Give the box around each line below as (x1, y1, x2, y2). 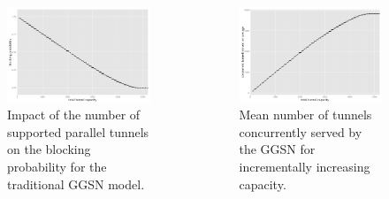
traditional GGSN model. (7, 174, 145, 193)
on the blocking (7, 140, 91, 158)
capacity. (239, 174, 286, 193)
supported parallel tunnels (7, 122, 149, 141)
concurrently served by (239, 122, 362, 141)
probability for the (7, 157, 107, 175)
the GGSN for (239, 140, 316, 158)
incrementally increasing (239, 157, 370, 175)
